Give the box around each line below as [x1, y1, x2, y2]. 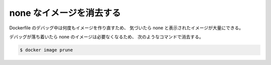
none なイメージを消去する [9, 7, 121, 18]
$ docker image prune [20, 47, 73, 53]
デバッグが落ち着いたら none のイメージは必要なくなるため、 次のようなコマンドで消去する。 [9, 34, 204, 40]
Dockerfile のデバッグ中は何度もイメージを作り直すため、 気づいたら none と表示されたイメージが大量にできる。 [9, 25, 243, 31]
